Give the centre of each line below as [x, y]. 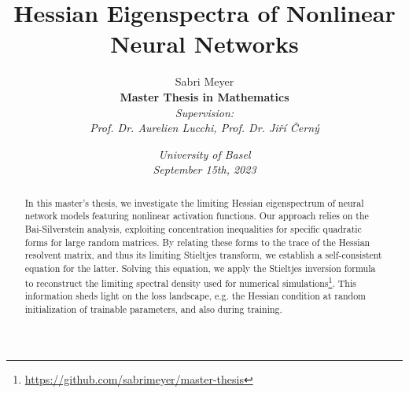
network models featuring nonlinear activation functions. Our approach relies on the [197, 216]
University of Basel [204, 154]
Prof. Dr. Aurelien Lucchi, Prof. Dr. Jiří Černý [204, 128]
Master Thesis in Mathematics [204, 96]
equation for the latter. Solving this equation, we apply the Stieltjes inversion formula [200, 268]
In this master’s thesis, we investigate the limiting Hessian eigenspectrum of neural [194, 202]
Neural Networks [204, 44]
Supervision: [204, 112]
